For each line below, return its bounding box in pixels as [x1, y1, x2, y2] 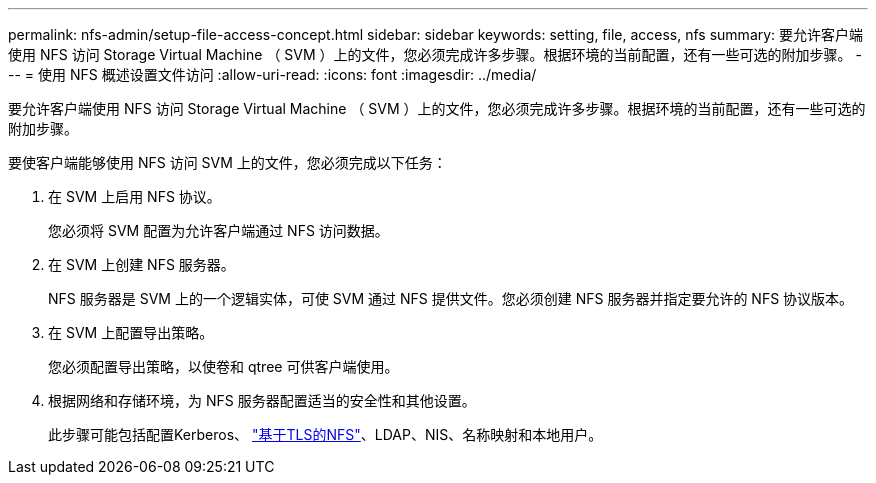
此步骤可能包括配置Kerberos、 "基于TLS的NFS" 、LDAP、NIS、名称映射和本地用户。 [48, 426, 603, 443]
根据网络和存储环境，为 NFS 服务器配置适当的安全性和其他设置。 [48, 392, 476, 409]
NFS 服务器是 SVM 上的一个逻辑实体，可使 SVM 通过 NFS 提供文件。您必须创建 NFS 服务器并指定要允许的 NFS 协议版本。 [48, 290, 854, 307]
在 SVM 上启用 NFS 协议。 [48, 188, 221, 205]
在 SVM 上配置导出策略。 [48, 324, 214, 341]
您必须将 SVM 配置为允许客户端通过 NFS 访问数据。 [48, 222, 389, 239]
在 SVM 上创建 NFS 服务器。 [48, 256, 235, 273]
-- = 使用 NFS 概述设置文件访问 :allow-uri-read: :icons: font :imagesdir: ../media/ [8, 66, 537, 83]
